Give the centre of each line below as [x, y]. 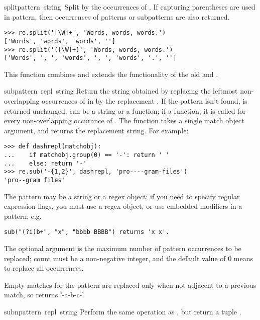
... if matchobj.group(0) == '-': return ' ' [87, 155]
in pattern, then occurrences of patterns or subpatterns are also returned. [117, 16]
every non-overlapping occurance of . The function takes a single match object [124, 121]
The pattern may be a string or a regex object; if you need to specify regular [122, 196]
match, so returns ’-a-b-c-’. [45, 295]
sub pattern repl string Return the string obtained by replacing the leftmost [121, 91]
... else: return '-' [45, 163]
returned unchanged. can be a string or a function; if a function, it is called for [125, 110]
